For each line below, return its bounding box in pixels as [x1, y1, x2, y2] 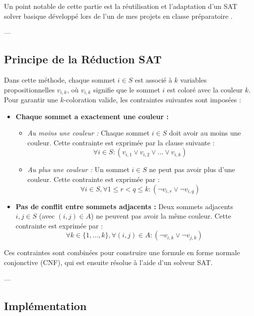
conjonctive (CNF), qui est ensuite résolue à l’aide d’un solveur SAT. [4, 257, 213, 267]
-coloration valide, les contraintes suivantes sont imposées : [64, 94, 241, 105]
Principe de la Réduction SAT [4, 51, 162, 67]
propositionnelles [4, 84, 55, 94]
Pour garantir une [4, 94, 58, 105]
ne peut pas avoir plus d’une [149, 164, 235, 175]
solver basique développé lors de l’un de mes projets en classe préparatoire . [4, 10, 233, 21]
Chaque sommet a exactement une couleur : [15, 111, 169, 121]
